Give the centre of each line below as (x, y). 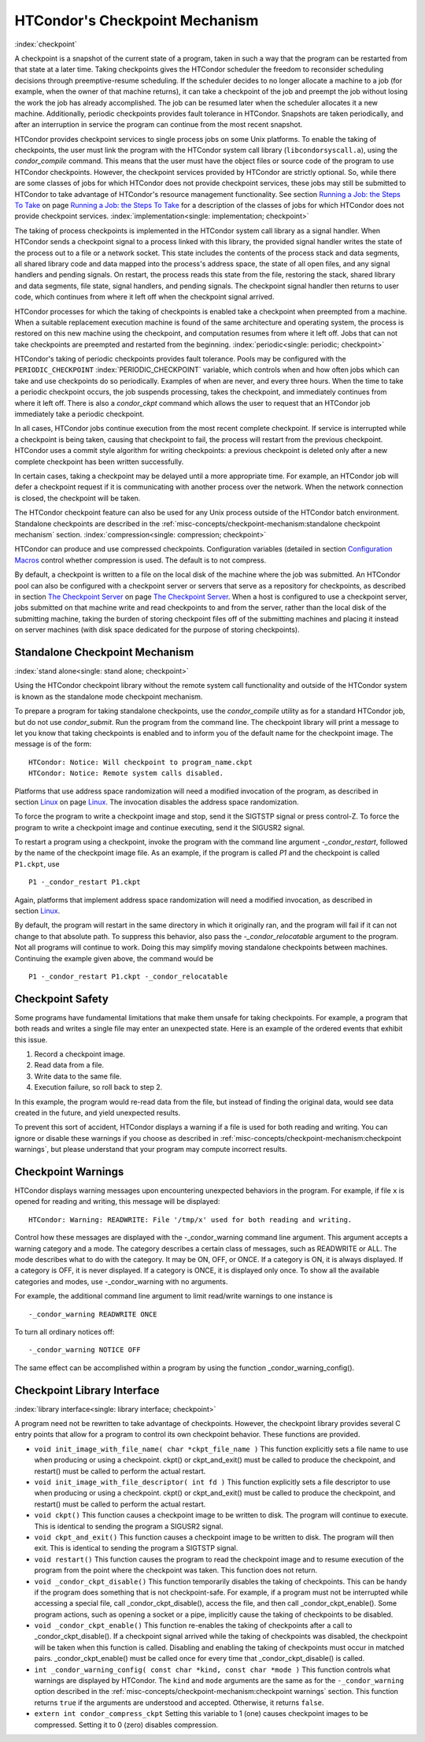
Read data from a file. (69, 1065)
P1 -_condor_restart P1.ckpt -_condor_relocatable (128, 976)
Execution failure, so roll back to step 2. (98, 1087)
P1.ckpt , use (37, 864)
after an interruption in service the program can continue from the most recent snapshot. (159, 124)
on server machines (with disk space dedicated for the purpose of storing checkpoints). (157, 630)
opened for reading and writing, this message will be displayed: (117, 1202)
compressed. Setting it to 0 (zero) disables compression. (126, 1725)
